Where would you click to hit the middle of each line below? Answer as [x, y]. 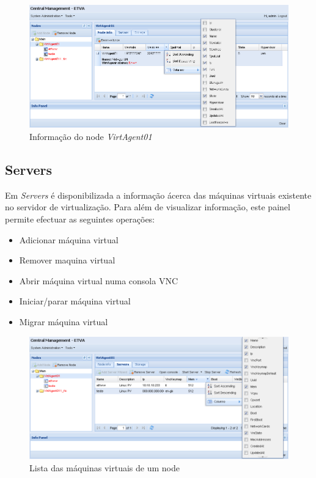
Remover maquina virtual [67, 260]
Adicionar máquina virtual [69, 239]
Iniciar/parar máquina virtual [75, 301]
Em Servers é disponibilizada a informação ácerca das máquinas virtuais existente [158, 195]
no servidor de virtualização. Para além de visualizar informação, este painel [148, 207]
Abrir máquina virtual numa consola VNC [99, 280]
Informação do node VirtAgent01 [91, 136]
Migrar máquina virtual [64, 321]
